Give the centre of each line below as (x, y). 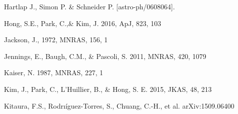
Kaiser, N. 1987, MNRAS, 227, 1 (54, 72)
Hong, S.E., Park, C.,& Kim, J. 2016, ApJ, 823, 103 (83, 23)
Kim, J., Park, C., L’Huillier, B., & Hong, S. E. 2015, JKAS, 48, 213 (108, 89)
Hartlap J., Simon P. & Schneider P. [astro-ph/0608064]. (90, 6)
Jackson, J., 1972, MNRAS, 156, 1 (56, 40)
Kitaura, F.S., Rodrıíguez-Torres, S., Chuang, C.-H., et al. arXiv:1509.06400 (119, 105)
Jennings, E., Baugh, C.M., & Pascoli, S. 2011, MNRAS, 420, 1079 (105, 56)
